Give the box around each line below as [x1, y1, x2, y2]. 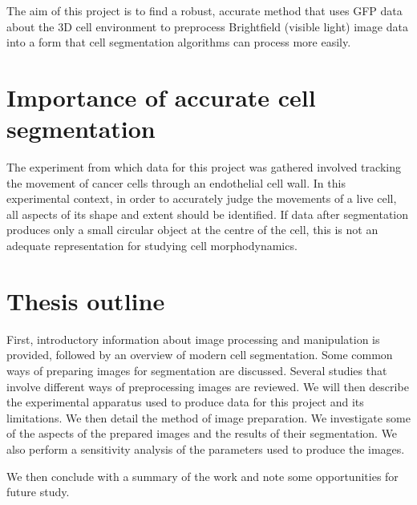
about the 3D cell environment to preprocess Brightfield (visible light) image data [6, 18, 408, 34]
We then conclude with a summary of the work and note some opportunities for [6, 467, 399, 484]
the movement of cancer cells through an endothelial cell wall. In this [6, 174, 346, 191]
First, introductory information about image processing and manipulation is [6, 330, 380, 347]
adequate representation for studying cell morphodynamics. [6, 237, 298, 254]
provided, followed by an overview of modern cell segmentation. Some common [6, 346, 393, 363]
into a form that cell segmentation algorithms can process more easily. [6, 34, 351, 50]
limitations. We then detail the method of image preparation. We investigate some [6, 409, 411, 426]
